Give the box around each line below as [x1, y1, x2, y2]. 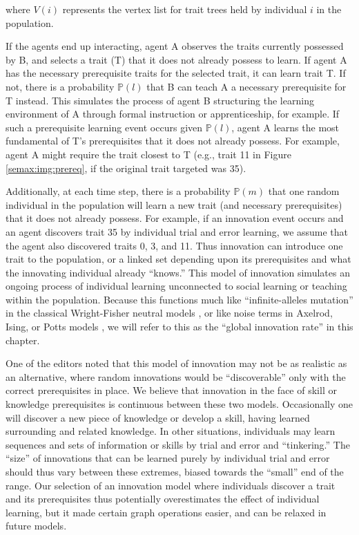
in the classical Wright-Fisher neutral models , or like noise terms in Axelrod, [6, 306, 333, 320]
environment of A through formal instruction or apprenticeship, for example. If [6, 106, 340, 121]
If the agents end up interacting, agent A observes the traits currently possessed [6, 39, 344, 53]
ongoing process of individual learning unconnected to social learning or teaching [6, 279, 347, 293]
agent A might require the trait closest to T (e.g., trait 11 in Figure [6, 147, 291, 161]
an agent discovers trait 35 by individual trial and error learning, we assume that [6, 224, 349, 238]
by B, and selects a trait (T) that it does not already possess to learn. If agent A [6, 52, 347, 66]
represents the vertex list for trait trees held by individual [62, 2, 307, 16]
